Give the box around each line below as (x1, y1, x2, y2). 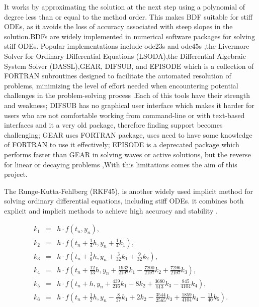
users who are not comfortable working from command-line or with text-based (4, 110, 245, 120)
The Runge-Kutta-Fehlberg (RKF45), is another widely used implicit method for (4, 185, 253, 196)
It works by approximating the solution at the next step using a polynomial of (4, 2, 245, 12)
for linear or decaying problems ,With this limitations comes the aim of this (4, 159, 237, 169)
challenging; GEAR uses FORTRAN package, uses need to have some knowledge (4, 129, 252, 140)
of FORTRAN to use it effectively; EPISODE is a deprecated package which (4, 139, 239, 150)
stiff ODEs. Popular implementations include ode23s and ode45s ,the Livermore (4, 41, 249, 51)
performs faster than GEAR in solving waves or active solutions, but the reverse (4, 149, 251, 159)
